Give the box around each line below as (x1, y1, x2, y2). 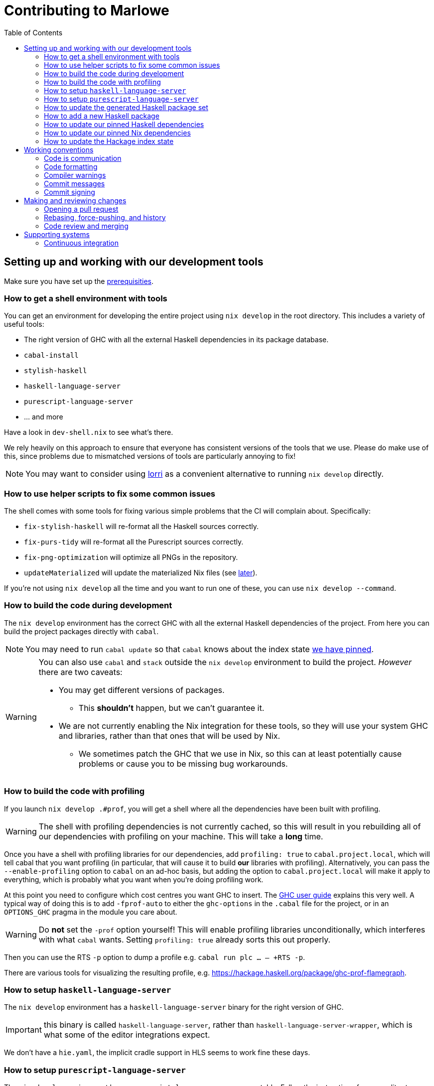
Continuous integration (44, 238, 119, 247)
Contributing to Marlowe (4, 2, 169, 19)
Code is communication (44, 153, 122, 162)
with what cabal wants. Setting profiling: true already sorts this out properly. (38, 934, 331, 945)
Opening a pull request (44, 204, 119, 213)
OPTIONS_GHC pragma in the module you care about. (4, 907, 177, 916)
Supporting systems (24, 230, 90, 239)
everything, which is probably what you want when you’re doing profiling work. (4, 875, 264, 884)
